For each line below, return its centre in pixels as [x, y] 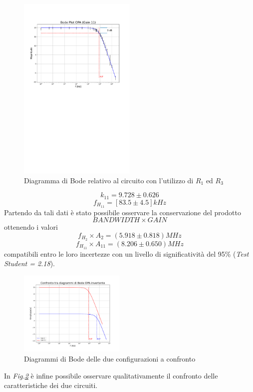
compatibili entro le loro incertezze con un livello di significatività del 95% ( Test [126, 253]
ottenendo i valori [31, 227]
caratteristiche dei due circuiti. [51, 385]
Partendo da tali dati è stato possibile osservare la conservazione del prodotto [123, 212]
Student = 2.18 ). [30, 263]
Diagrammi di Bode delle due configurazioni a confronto [110, 358]
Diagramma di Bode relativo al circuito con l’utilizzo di [109, 180]
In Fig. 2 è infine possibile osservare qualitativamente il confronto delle [111, 375]
